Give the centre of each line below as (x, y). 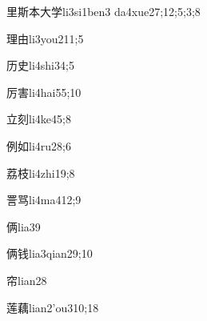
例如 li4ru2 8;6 (39, 145)
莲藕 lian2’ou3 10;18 (53, 307)
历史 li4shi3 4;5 (40, 65)
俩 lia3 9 (24, 226)
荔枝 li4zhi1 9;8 (41, 173)
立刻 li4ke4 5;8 (39, 119)
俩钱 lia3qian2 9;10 (50, 253)
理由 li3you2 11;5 (45, 38)
